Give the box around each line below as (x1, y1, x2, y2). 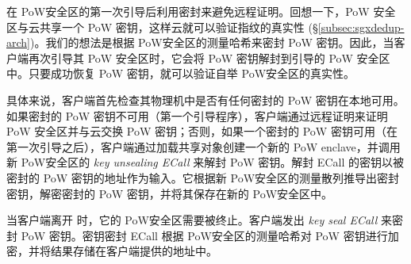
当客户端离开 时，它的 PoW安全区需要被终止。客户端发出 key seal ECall (6, 212, 378, 228)
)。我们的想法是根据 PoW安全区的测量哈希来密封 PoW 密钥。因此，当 (30, 34, 394, 51)
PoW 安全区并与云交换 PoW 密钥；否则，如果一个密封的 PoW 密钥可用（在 (6, 123, 398, 140)
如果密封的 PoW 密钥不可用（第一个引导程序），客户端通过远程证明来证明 (6, 107, 388, 124)
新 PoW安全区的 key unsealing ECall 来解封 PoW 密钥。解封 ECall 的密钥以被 (6, 154, 404, 170)
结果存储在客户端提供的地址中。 (50, 243, 217, 259)
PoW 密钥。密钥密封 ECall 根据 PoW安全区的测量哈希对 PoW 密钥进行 (21, 227, 388, 243)
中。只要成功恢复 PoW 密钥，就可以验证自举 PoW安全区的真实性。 (6, 65, 355, 82)
